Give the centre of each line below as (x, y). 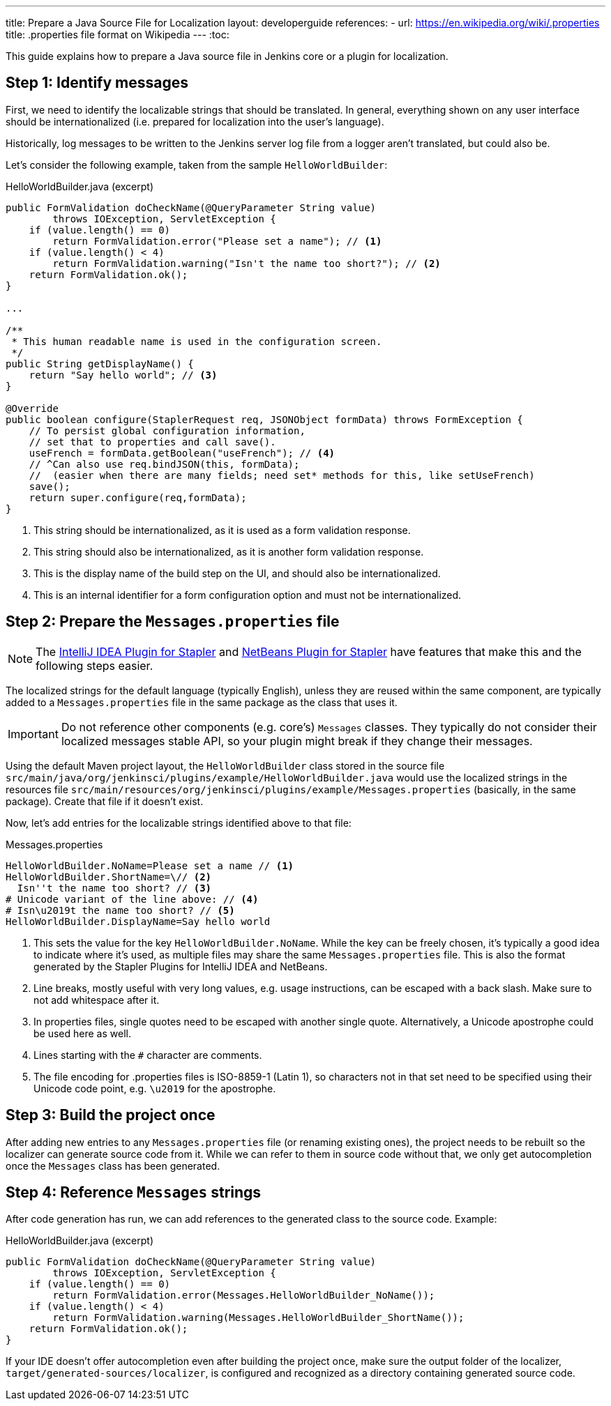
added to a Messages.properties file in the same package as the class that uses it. (202, 702)
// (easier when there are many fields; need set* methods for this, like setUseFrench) (282, 475)
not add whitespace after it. (97, 1000)
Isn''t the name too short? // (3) (114, 888)
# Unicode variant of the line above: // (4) (132, 899)
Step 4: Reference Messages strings (134, 1192)
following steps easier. (95, 665)
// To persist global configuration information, (167, 430)
